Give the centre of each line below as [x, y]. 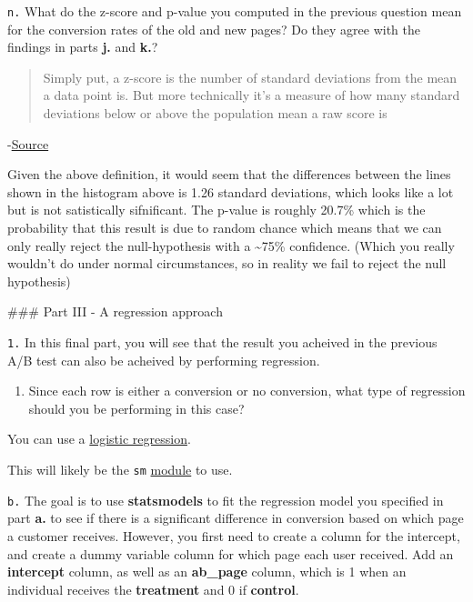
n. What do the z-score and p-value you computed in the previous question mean [235, 11]
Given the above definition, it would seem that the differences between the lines [229, 174]
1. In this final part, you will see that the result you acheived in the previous [222, 341]
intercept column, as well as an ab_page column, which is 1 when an [207, 572]
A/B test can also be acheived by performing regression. [164, 360]
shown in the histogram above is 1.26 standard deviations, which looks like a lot [231, 191]
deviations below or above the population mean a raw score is [215, 113]
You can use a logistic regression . [99, 439]
